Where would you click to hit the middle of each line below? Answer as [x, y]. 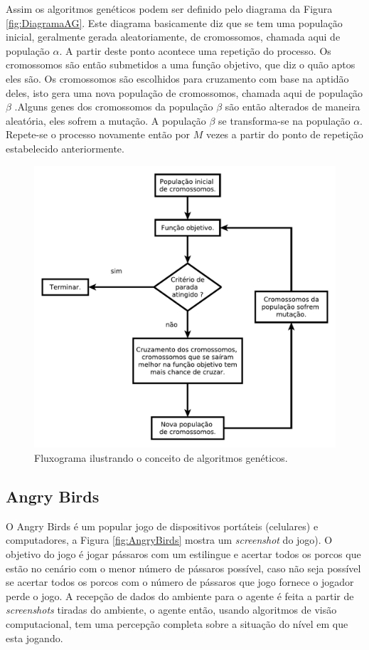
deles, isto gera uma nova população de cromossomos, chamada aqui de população [184, 92]
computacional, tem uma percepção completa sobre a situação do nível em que [177, 623]
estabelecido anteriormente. [65, 148]
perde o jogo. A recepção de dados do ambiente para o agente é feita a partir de [180, 595]
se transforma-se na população [284, 120]
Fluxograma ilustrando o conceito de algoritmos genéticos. [161, 457]
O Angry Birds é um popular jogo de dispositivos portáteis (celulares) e [162, 526]
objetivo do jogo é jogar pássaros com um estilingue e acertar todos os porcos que [183, 553]
